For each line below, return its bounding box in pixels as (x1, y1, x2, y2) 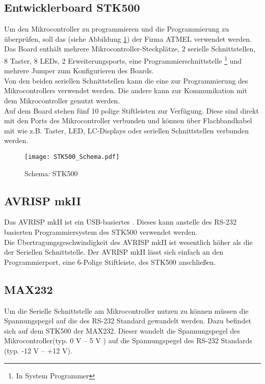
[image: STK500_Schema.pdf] (24, 153, 120, 160)
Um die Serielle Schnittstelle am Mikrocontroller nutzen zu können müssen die (4, 305, 249, 316)
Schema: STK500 (24, 168, 78, 178)
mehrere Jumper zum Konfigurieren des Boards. (4, 65, 154, 76)
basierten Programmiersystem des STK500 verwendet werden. (4, 227, 198, 237)
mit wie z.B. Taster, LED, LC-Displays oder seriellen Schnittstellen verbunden (4, 125, 249, 135)
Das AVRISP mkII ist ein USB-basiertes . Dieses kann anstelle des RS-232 (4, 216, 236, 227)
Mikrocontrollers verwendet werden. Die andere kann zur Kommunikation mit (4, 85, 247, 96)
